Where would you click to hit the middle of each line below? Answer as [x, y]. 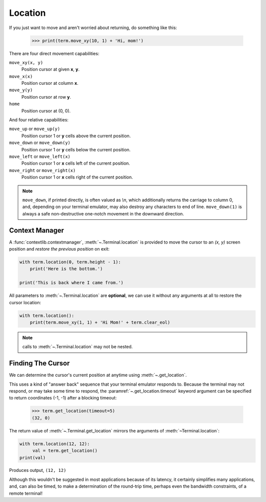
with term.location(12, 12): [55, 444]
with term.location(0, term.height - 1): [70, 262]
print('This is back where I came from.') [71, 283]
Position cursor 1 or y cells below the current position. [76, 149]
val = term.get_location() [65, 451]
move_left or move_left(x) [40, 156]
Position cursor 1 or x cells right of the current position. [77, 177]
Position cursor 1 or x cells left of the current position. [76, 163]
